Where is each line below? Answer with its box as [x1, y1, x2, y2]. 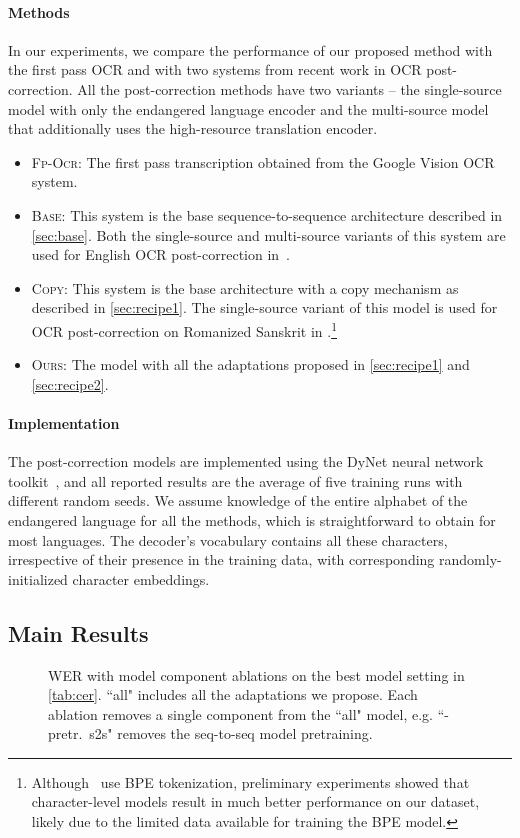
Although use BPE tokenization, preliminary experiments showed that [31, 771, 470, 792]
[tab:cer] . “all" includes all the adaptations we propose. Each [48, 684, 418, 705]
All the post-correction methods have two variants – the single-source [77, 78, 502, 99]
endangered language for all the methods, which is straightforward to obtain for [8, 509, 496, 530]
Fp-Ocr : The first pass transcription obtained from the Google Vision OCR [31, 151, 495, 172]
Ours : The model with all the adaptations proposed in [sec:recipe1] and [31, 354, 470, 375]
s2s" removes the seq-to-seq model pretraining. [89, 723, 373, 744]
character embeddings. [72, 568, 210, 589]
